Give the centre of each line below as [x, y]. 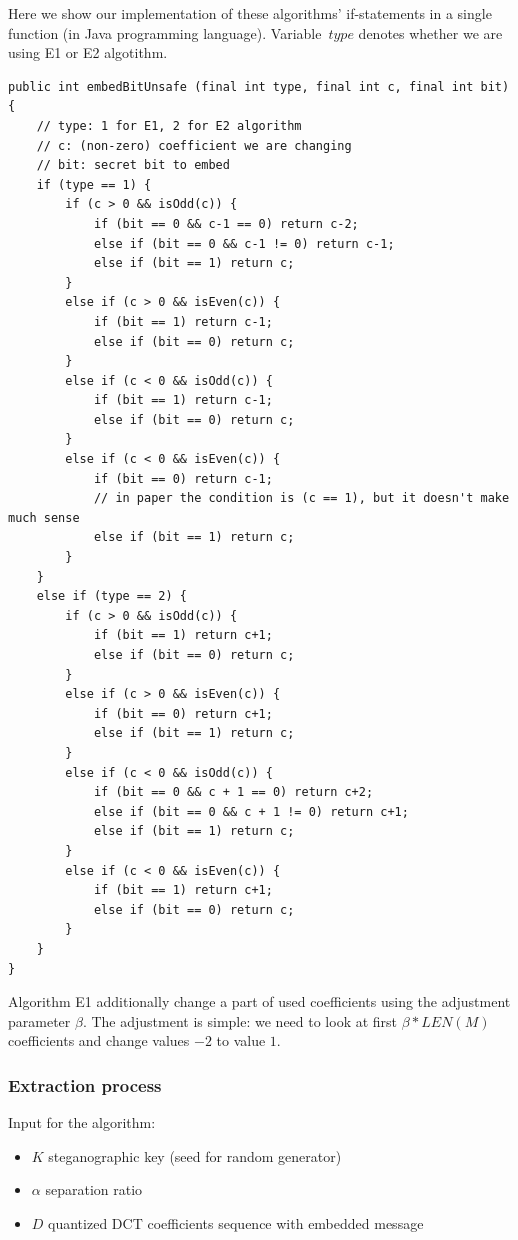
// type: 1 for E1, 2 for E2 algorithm [169, 125]
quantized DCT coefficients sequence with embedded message [236, 1222]
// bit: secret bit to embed [133, 165]
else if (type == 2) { [111, 596]
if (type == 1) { [94, 184]
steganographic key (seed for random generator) [195, 1155]
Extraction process [85, 1084]
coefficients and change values [99, 1040]
